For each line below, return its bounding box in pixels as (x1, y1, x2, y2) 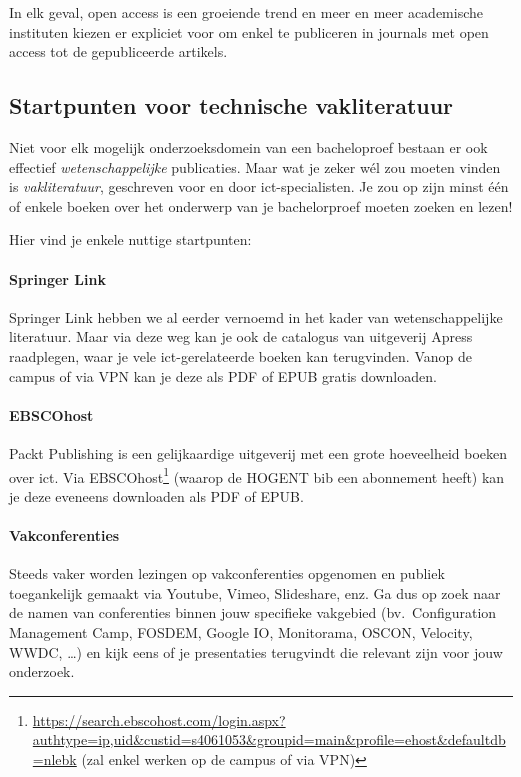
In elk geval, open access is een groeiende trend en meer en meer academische (9, 2, 484, 22)
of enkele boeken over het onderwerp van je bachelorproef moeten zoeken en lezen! (9, 195, 513, 216)
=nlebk (32, 748, 77, 769)
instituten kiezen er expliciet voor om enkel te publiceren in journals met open (9, 21, 489, 42)
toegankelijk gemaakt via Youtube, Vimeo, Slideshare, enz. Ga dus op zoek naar (9, 582, 501, 603)
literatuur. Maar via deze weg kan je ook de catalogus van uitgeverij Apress (9, 326, 473, 347)
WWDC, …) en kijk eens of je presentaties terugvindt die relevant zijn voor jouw (9, 641, 503, 662)
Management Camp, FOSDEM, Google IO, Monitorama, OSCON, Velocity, (9, 621, 473, 642)
